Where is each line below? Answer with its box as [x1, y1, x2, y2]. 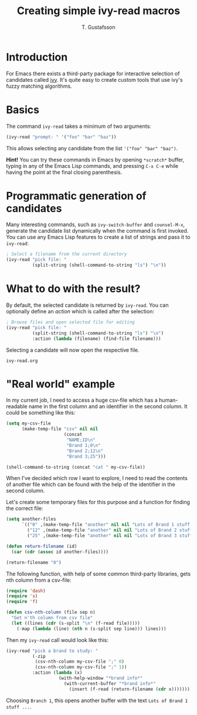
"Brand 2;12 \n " [66, 448, 104, 454]
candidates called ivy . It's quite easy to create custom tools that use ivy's [6, 76, 183, 83]
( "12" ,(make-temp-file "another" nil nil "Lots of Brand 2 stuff [27, 527, 193, 534]
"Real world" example [6, 377, 116, 390]
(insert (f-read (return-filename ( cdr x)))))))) [69, 686, 193, 692]
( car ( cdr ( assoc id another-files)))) [11, 549, 109, 555]
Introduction [6, 50, 68, 64]
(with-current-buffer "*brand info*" [63, 680, 157, 687]
